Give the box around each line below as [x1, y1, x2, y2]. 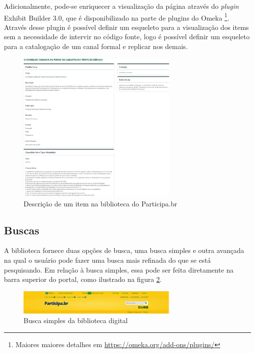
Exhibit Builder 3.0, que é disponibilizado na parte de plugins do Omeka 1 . [4, 11, 229, 23]
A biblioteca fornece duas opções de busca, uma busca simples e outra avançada [4, 245, 244, 255]
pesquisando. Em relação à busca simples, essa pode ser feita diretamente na [4, 264, 234, 275]
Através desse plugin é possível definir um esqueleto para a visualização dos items [4, 22, 249, 32]
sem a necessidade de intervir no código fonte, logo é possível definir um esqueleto [4, 31, 250, 42]
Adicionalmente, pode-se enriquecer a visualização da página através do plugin [4, 1, 239, 11]
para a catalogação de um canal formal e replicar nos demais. [4, 41, 188, 51]
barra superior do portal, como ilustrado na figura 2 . [4, 274, 162, 284]
